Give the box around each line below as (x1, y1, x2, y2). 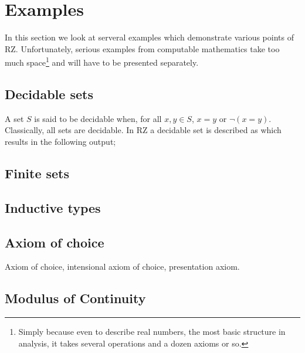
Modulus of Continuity (5, 289, 146, 307)
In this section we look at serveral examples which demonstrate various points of (5, 31, 294, 43)
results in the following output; (5, 135, 116, 147)
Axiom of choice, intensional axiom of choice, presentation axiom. (5, 260, 240, 273)
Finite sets (5, 164, 70, 182)
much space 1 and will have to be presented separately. (5, 55, 199, 68)
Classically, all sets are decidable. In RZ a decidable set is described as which (5, 124, 282, 136)
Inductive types (5, 198, 101, 216)
